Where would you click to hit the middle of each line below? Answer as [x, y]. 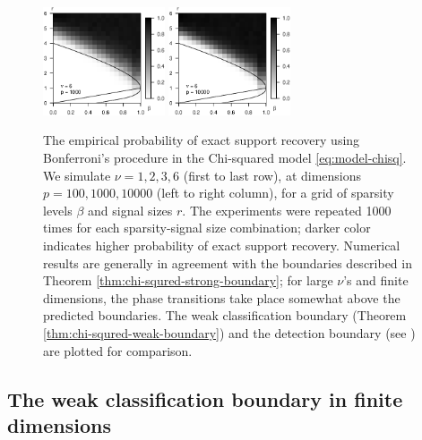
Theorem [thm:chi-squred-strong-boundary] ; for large [188, 280]
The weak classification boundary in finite [205, 398]
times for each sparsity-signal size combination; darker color [207, 228]
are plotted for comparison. [118, 350]
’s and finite [376, 280]
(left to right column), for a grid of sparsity [275, 193]
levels [58, 210]
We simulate [77, 175]
